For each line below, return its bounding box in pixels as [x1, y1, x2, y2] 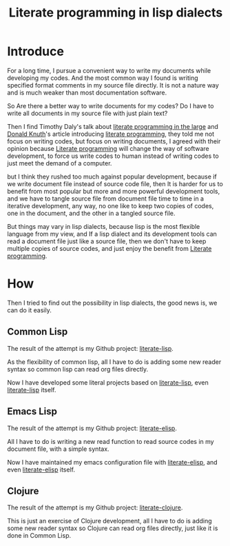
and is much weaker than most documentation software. [7, 88, 167, 97]
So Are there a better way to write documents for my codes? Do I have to [7, 101, 214, 110]
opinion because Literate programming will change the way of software [7, 144, 209, 152]
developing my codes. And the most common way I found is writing [7, 74, 198, 82]
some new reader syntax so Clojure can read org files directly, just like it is [7, 524, 218, 532]
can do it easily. [7, 305, 52, 314]
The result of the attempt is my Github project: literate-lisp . [7, 344, 174, 352]
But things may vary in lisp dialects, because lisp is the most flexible [7, 222, 200, 230]
